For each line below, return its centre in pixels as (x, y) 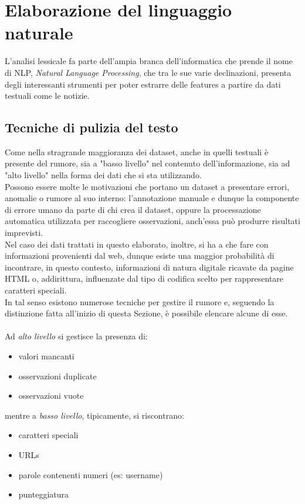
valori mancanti (46, 356)
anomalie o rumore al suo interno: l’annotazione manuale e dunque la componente (152, 198)
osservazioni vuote (51, 395)
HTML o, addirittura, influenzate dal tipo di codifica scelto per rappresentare (144, 278)
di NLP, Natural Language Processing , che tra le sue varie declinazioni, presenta (148, 72)
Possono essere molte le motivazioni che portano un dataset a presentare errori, (147, 186)
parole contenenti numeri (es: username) (91, 474)
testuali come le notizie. (47, 96)
